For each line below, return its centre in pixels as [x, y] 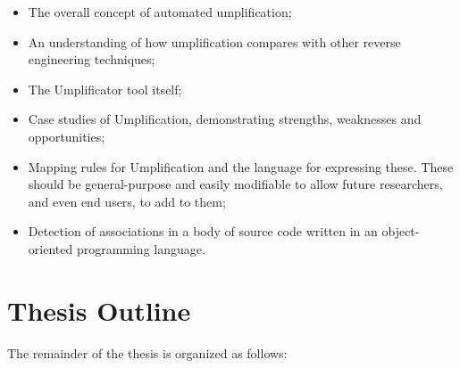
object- [401, 231]
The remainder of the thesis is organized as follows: [147, 352]
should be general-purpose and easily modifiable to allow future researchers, [235, 184]
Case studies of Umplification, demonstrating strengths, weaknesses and [225, 119]
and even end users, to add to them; [127, 201]
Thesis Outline [99, 310]
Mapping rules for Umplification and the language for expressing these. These [241, 166]
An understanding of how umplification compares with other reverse [214, 41]
